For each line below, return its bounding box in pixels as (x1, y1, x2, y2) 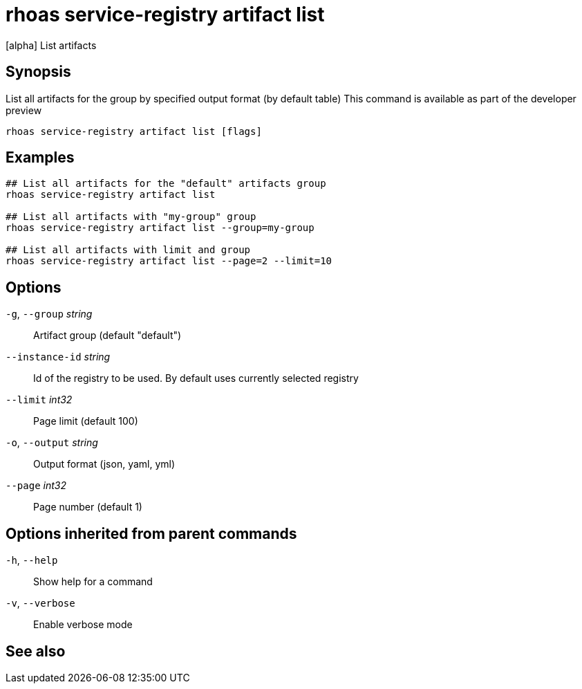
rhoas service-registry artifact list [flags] (6, 125, 262, 137)
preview (6, 104, 42, 116)
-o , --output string (6, 437, 98, 449)
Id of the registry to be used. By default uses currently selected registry (33, 372, 359, 385)
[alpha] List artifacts (6, 39, 97, 51)
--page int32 (6, 479, 66, 492)
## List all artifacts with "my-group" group (6, 211, 256, 223)
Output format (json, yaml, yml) (33, 458, 176, 470)
